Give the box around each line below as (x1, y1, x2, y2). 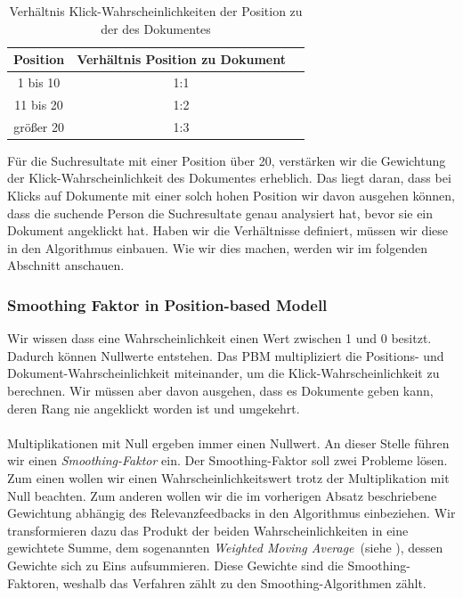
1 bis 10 (17, 73, 61, 92)
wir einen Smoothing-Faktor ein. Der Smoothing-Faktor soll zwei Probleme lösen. (7, 451, 448, 470)
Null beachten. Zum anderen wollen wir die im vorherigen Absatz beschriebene (7, 486, 437, 504)
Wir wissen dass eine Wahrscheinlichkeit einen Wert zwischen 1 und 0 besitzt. (7, 329, 432, 348)
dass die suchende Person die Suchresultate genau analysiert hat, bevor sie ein (7, 203, 434, 222)
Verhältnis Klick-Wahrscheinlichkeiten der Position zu (9, 2, 303, 20)
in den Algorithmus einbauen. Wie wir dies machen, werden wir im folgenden (7, 238, 428, 257)
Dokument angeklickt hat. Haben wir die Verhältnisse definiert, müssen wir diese (7, 221, 449, 240)
